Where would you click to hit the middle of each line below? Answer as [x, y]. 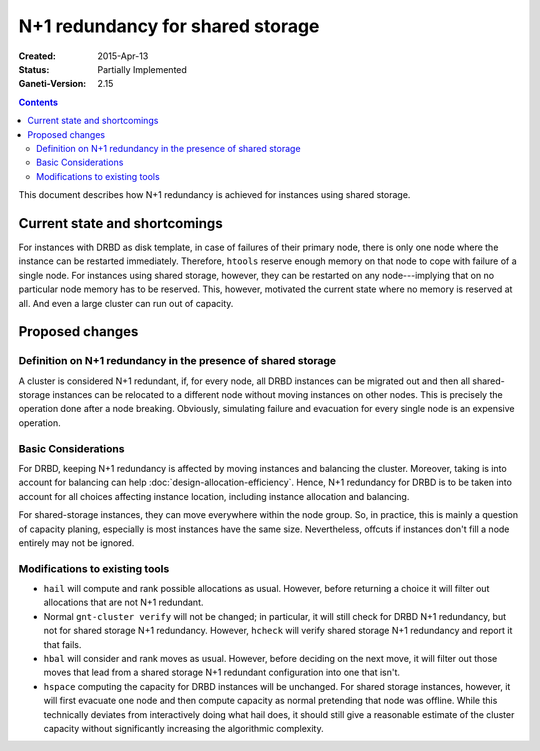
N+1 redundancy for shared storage [169, 26]
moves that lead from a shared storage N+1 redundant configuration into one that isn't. [221, 672]
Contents [38, 102]
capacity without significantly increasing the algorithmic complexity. [183, 728]
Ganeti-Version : [52, 84]
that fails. [62, 644]
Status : [34, 69]
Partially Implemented [142, 69]
